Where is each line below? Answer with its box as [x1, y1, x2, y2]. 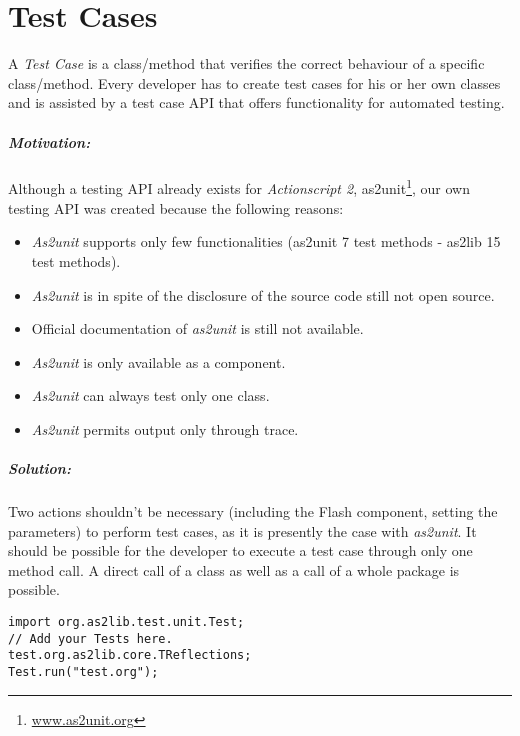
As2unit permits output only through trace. [31, 418, 299, 439]
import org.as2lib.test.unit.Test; [8, 615, 245, 629]
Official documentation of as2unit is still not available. [31, 318, 364, 339]
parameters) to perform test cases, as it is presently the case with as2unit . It [8, 520, 477, 541]
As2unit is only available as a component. [31, 351, 286, 372]
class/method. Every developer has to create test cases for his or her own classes [8, 72, 501, 93]
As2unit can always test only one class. [31, 385, 270, 406]
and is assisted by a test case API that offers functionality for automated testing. [8, 92, 505, 113]
